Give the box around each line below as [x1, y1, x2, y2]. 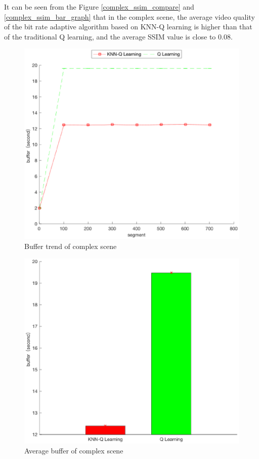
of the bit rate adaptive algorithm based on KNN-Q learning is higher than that [4, 21, 252, 32]
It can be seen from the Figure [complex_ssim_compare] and [4, 2, 194, 12]
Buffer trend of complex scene [24, 240, 117, 251]
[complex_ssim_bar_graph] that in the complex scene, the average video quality [4, 11, 255, 22]
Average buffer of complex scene [24, 445, 123, 455]
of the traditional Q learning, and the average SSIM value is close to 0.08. [4, 31, 233, 41]
